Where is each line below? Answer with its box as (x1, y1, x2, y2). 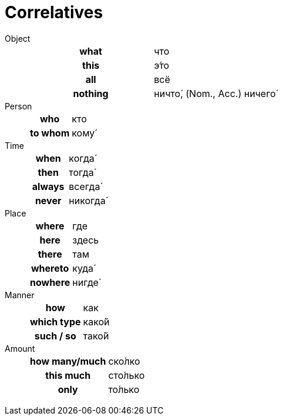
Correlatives (5, 2, 103, 22)
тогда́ (69, 166, 94, 178)
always (32, 180, 65, 192)
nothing (73, 87, 109, 99)
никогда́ (69, 194, 106, 206)
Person (5, 101, 32, 111)
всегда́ (69, 180, 100, 192)
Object (5, 33, 31, 44)
